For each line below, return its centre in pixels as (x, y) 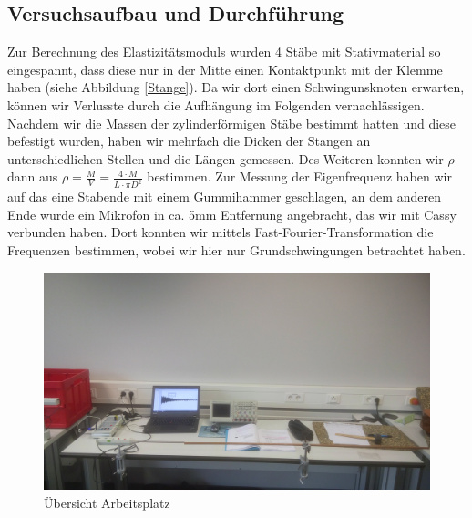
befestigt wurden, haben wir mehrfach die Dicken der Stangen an (189, 141)
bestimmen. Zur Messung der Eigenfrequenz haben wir (299, 176)
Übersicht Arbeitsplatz (107, 502)
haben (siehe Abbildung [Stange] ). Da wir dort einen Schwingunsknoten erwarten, (236, 87)
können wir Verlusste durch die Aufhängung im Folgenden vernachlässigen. (216, 104)
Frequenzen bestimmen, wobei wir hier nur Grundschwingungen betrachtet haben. (236, 250)
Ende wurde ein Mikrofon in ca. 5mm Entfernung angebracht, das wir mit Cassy (232, 214)
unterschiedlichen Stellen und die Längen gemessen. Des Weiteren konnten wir (226, 158)
